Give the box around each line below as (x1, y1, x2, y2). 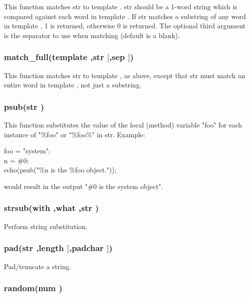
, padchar (69, 242, 104, 254)
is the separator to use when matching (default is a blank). (4, 30, 180, 40)
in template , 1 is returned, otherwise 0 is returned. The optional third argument (4, 21, 246, 31)
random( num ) (4, 282, 62, 294)
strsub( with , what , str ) (4, 202, 99, 214)
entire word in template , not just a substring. (4, 80, 142, 90)
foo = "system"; (4, 146, 51, 156)
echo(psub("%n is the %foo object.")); (4, 165, 117, 175)
